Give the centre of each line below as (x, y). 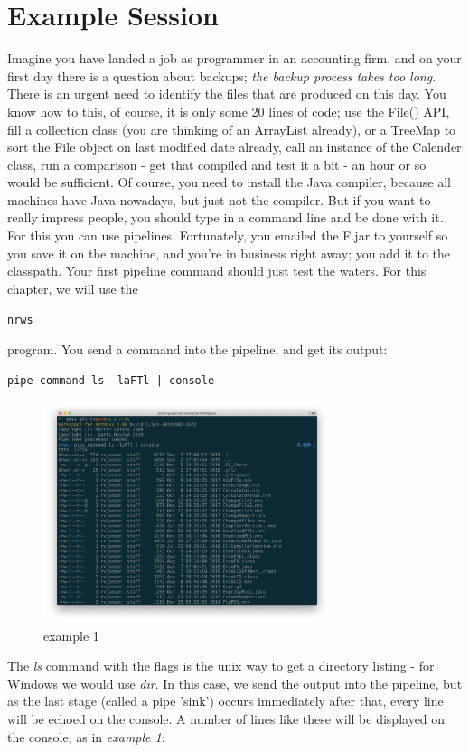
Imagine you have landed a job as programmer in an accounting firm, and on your (234, 58)
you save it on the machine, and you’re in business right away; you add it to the (229, 253)
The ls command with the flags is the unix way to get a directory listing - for (221, 666)
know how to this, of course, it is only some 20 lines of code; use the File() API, (229, 111)
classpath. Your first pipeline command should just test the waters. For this (217, 271)
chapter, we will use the (73, 288)
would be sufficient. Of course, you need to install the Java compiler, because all (229, 182)
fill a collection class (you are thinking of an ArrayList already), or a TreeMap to (232, 129)
